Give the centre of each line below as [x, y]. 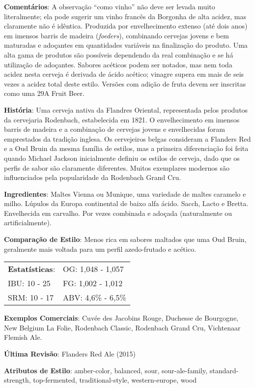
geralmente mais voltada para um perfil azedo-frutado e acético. [100, 249]
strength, [17, 380]
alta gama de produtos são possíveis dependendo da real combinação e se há [119, 54]
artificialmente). [28, 223]
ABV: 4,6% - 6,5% [95, 298]
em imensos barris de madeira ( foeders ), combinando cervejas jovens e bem [116, 35]
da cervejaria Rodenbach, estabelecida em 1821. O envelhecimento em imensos [122, 119]
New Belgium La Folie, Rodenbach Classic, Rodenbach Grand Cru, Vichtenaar [122, 327]
